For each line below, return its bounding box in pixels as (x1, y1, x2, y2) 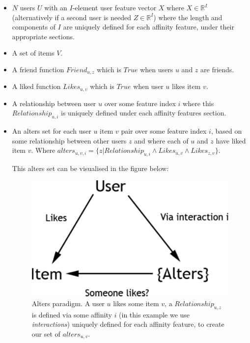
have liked (216, 135, 246, 145)
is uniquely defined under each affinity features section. (61, 108, 226, 118)
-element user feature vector (72, 2, 157, 12)
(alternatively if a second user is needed (12, 12, 131, 22)
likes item (172, 81, 201, 91)
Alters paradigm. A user (31, 298, 105, 308)
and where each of (134, 135, 189, 145)
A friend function (12, 64, 64, 74)
